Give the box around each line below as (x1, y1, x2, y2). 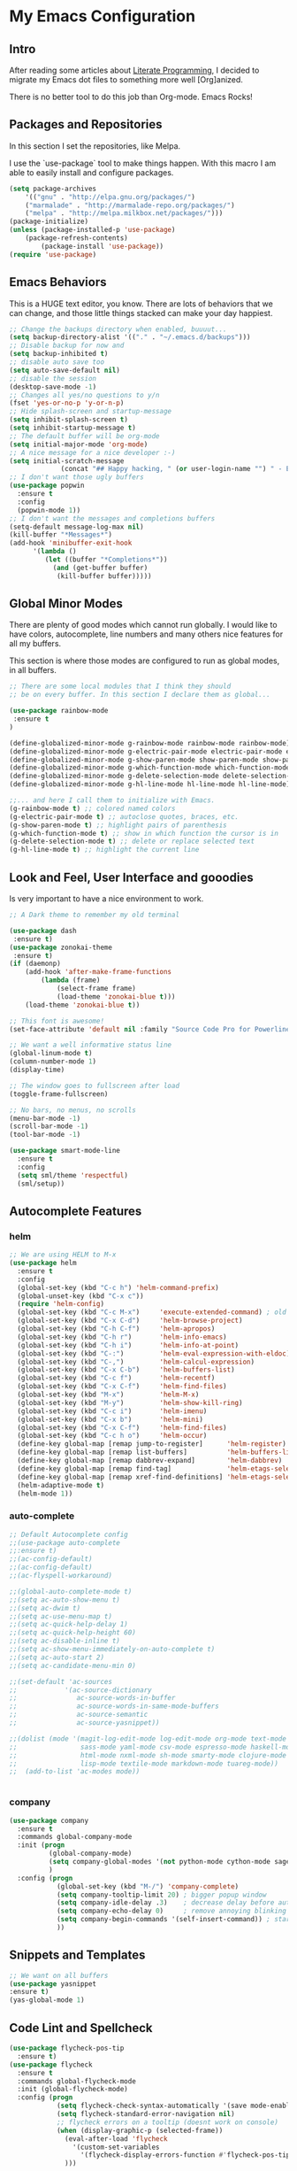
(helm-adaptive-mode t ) (17, 1480, 104, 1489)
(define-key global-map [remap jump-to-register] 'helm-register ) (17, 1440, 287, 1449)
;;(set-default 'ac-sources (9, 1677, 113, 1686)
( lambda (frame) (41, 976, 101, 985)
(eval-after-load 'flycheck (65, 2134, 168, 2144)
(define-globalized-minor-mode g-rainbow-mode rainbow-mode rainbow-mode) (9, 738, 291, 747)
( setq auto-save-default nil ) (9, 366, 121, 375)
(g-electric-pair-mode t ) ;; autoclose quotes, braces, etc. (9, 812, 240, 821)
